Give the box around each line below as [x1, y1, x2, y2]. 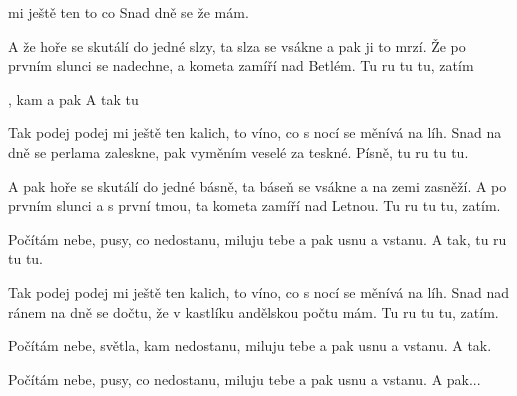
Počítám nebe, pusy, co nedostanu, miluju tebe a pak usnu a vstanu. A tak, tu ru [8, 228, 507, 249]
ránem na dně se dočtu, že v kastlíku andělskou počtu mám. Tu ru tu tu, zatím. [8, 301, 499, 322]
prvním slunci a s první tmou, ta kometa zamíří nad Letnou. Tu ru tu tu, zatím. [8, 195, 501, 216]
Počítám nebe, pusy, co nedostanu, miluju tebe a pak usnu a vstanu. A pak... [8, 368, 481, 389]
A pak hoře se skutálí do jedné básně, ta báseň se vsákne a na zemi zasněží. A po [8, 175, 507, 196]
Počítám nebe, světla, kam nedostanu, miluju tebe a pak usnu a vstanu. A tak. [8, 335, 492, 356]
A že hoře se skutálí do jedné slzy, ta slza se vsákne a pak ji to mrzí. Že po [8, 35, 466, 56]
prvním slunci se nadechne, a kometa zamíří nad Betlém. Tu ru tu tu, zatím [8, 55, 474, 76]
